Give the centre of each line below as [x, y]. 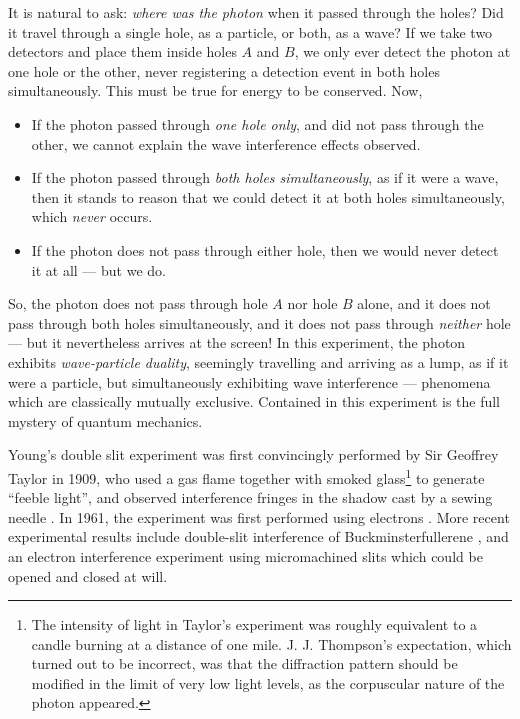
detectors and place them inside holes [122, 51]
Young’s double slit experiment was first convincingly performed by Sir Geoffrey [253, 454]
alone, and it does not [424, 303]
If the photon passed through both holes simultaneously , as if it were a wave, [265, 177]
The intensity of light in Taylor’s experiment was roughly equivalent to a [254, 624]
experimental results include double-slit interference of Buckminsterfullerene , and [258, 536]
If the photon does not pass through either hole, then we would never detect [265, 249]
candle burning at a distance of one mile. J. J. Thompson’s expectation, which [271, 643]
